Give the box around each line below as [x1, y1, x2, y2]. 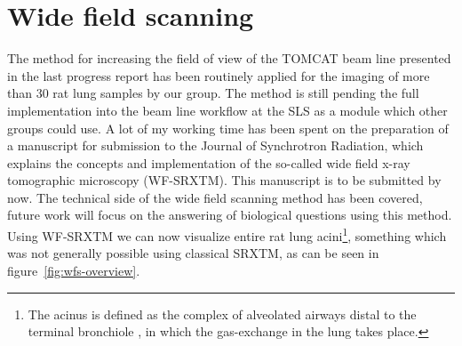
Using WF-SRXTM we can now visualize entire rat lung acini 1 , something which [7, 224, 447, 245]
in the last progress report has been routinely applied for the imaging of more [7, 66, 430, 84]
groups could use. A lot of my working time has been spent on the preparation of [7, 118, 449, 137]
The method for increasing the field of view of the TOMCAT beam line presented [7, 49, 451, 68]
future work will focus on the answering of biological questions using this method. [7, 205, 452, 224]
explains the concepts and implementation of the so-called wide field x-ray [7, 153, 410, 172]
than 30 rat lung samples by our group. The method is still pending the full [7, 84, 419, 102]
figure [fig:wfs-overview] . [7, 261, 140, 279]
